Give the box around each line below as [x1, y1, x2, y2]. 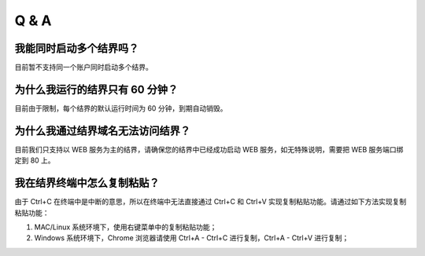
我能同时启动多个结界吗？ [14, 42, 139, 55]
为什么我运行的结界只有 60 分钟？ [14, 82, 179, 96]
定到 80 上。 [14, 155, 55, 165]
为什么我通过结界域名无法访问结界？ [14, 124, 190, 137]
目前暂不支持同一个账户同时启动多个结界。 [14, 63, 153, 72]
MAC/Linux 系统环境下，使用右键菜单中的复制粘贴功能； [34, 222, 217, 232]
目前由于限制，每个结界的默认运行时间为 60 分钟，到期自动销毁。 [14, 103, 227, 113]
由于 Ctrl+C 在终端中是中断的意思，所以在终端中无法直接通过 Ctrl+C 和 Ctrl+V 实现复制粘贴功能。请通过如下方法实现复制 [14, 197, 407, 207]
